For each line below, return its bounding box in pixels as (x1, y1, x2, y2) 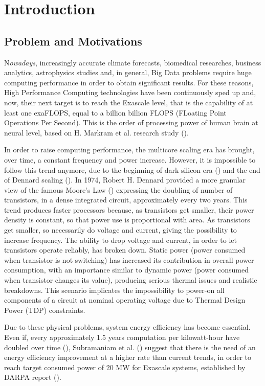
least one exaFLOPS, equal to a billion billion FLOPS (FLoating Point (4, 107, 227, 118)
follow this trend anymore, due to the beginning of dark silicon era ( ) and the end (4, 164, 260, 175)
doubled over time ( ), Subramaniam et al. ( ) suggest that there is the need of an (4, 342, 256, 352)
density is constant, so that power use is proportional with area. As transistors (4, 214, 250, 225)
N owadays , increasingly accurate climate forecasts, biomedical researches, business (4, 57, 261, 67)
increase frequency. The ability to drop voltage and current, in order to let (4, 234, 237, 245)
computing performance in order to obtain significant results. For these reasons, (4, 77, 254, 87)
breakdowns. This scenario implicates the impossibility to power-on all (4, 284, 225, 295)
